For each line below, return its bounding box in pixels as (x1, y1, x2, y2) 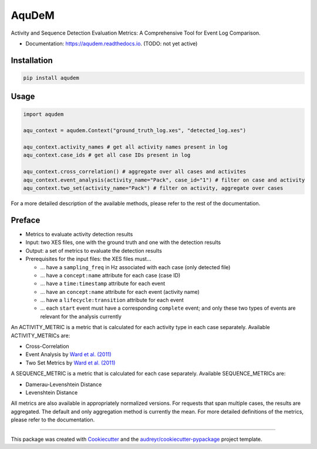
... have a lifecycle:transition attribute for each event (40, 297, 184, 304)
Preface (11, 215, 41, 225)
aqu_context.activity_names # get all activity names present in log (23, 144, 228, 150)
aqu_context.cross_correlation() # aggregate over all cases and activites (23, 168, 247, 175)
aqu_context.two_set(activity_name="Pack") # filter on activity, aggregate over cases (23, 185, 284, 192)
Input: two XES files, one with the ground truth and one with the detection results (25, 239, 221, 246)
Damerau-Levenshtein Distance (25, 381, 102, 388)
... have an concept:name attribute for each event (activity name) (40, 288, 200, 295)
